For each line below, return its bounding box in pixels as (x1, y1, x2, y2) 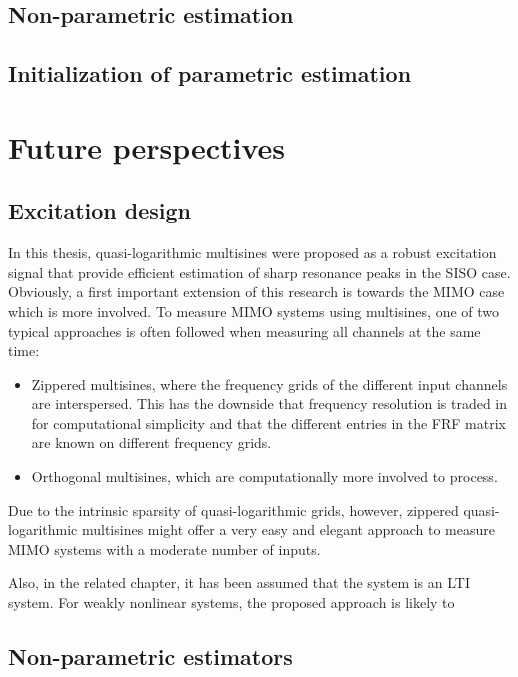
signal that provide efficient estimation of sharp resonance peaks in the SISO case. (8, 261, 511, 282)
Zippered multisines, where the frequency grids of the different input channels (31, 373, 508, 394)
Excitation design (8, 195, 192, 226)
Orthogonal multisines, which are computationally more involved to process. (31, 466, 498, 487)
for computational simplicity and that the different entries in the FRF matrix (31, 412, 506, 433)
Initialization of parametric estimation (8, 58, 412, 89)
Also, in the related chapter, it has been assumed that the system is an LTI (8, 572, 470, 593)
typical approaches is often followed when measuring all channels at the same (8, 320, 481, 341)
